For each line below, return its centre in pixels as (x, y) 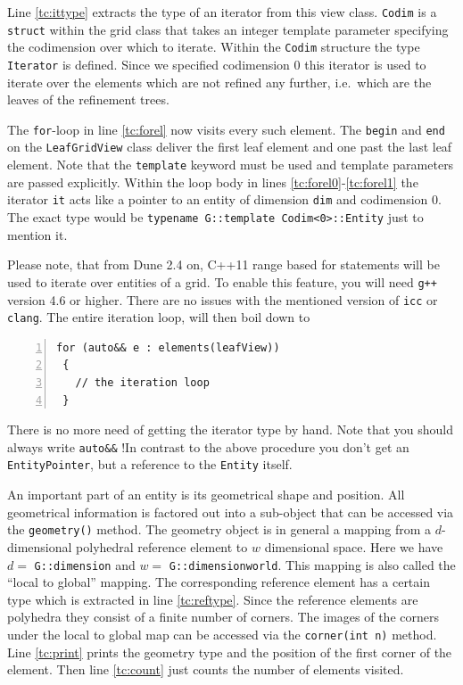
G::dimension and (85, 564)
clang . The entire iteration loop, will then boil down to (159, 317)
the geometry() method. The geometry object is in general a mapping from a (219, 529)
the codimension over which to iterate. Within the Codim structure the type (214, 47)
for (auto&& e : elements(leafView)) (168, 347)
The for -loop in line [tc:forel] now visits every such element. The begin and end (226, 129)
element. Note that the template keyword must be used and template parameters (231, 165)
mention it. (37, 234)
